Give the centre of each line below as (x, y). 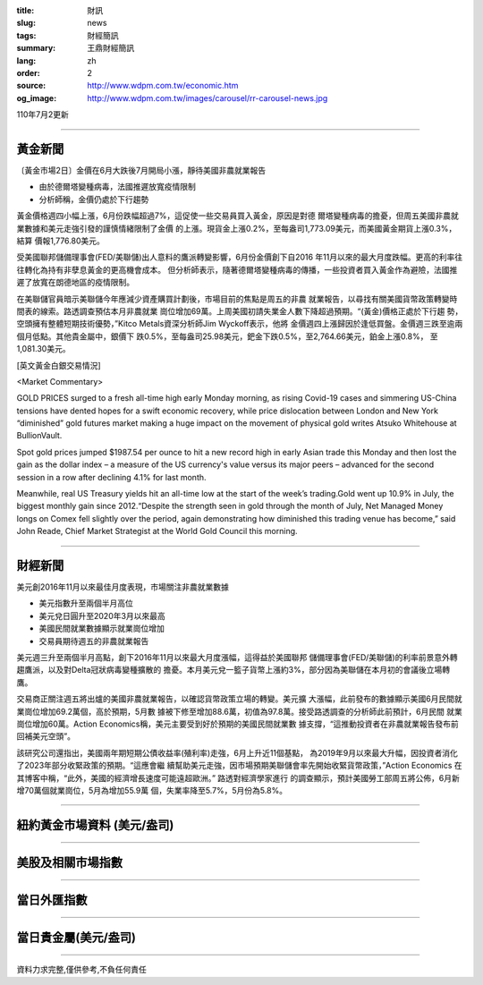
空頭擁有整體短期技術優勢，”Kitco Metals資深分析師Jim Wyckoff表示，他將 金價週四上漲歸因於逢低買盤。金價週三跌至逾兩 (240, 324)
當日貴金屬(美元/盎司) (76, 937)
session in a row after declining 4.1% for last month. (111, 477)
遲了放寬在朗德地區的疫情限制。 (75, 283)
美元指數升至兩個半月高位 (86, 603)
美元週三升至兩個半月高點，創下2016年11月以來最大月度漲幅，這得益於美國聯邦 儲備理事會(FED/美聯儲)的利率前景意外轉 (237, 658)
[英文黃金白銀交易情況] (59, 365)
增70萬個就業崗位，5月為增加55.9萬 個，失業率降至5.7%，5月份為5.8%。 (152, 790)
